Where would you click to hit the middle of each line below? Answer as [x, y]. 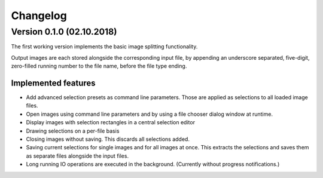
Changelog [39, 16]
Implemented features [53, 83]
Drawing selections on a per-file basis [73, 131]
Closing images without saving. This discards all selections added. [108, 139]
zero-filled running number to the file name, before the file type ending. [99, 66]
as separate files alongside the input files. [77, 156]
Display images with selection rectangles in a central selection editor [111, 122]
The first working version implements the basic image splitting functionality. [104, 47]
